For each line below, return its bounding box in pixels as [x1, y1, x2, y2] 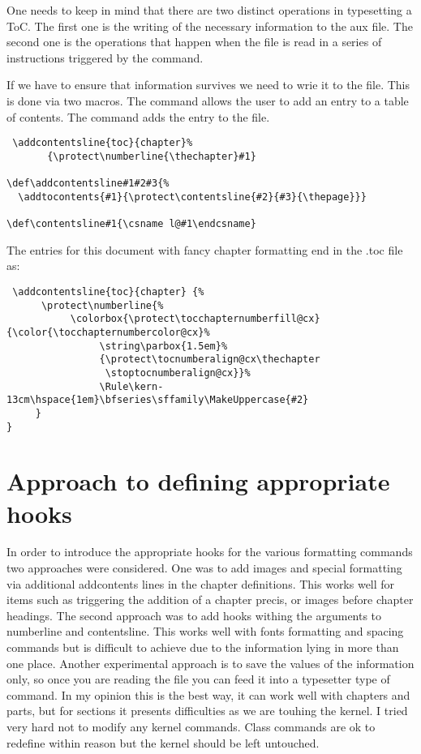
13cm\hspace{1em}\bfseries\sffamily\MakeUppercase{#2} [6, 394, 309, 406]
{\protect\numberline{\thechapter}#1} [47, 150, 256, 162]
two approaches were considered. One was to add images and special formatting [6, 559, 402, 576]
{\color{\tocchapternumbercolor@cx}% [6, 326, 210, 338]
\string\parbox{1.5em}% [99, 340, 228, 352]
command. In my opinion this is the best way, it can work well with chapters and [6, 686, 410, 703]
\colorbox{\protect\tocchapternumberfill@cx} [70, 313, 320, 325]
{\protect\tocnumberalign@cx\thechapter [99, 353, 320, 366]
